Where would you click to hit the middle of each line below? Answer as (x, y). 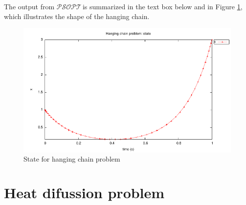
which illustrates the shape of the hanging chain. (77, 16)
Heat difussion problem (84, 192)
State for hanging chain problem (72, 159)
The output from (29, 6)
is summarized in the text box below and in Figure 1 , (162, 6)
